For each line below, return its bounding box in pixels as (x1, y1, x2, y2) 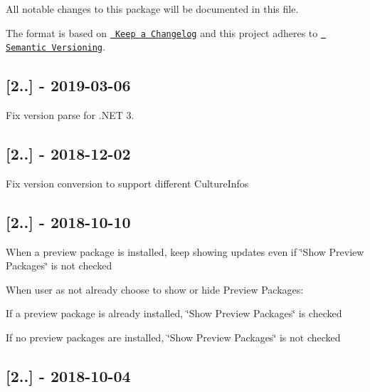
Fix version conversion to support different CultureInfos (6, 175, 249, 190)
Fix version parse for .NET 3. (6, 108, 134, 123)
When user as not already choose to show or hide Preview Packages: (6, 282, 304, 296)
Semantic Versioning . (6, 39, 105, 54)
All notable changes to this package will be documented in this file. (6, 1, 299, 16)
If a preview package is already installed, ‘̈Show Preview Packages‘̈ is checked (6, 306, 342, 321)
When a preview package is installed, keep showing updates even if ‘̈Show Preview (6, 244, 364, 259)
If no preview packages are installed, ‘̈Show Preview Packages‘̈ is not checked (6, 330, 341, 345)
